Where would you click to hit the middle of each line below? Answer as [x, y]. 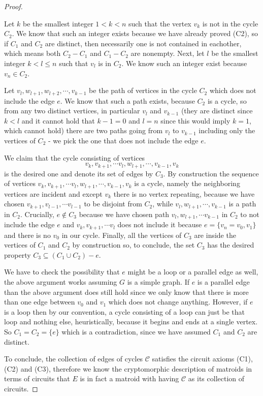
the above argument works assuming [61, 282]
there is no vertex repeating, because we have [184, 193]
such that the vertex [160, 23]
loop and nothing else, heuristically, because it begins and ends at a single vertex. [131, 322]
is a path [242, 204]
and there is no [27, 235]
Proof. [13, 6]
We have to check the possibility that [62, 272]
